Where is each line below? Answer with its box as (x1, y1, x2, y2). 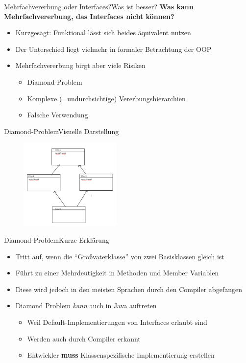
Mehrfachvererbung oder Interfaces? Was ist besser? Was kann (4, 1, 194, 11)
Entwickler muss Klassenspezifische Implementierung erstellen (27, 350, 215, 360)
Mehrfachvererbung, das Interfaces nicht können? (4, 11, 174, 21)
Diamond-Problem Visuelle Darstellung (4, 126, 119, 136)
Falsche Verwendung (27, 110, 88, 120)
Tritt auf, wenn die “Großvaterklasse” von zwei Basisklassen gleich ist (15, 251, 224, 261)
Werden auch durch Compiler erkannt (27, 333, 141, 343)
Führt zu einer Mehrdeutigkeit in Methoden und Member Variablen (15, 268, 219, 278)
